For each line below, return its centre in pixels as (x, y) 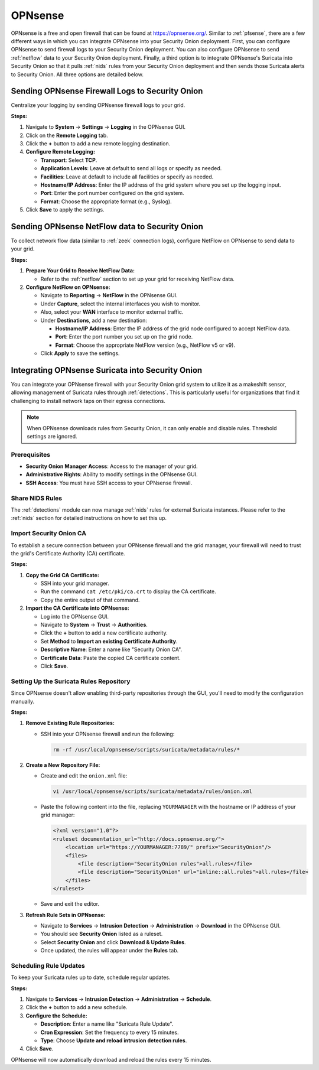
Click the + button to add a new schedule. (77, 1007)
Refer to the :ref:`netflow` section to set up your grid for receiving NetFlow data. (137, 279)
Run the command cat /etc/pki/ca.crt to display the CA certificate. (128, 591)
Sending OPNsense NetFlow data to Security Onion (107, 227)
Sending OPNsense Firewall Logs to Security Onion (107, 91)
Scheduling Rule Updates (48, 965)
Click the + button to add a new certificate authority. (104, 633)
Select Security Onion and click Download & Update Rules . (113, 942)
